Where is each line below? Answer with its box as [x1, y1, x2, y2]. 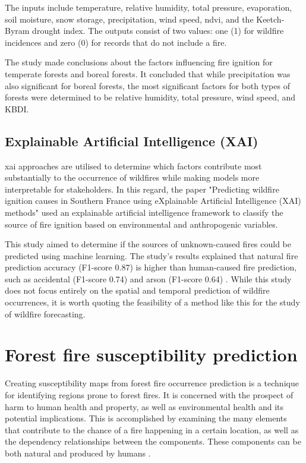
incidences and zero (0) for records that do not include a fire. [5, 36, 227, 48]
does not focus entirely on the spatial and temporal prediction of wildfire [5, 284, 270, 297]
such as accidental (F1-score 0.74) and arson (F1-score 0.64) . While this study [5, 272, 292, 285]
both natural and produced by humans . [5, 446, 151, 459]
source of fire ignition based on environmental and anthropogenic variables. [5, 218, 278, 230]
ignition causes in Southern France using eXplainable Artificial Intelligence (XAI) [5, 194, 301, 207]
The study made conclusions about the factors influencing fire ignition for [5, 56, 273, 68]
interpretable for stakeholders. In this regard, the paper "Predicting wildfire [5, 182, 279, 195]
